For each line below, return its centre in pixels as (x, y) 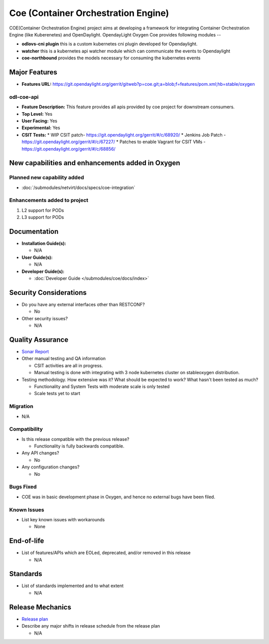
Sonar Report (35, 352)
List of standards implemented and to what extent (73, 586)
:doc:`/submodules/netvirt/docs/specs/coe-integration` (78, 188)
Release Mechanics (40, 607)
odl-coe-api (24, 97)
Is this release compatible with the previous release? (75, 439)
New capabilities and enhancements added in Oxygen (95, 163)
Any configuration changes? (51, 467)
